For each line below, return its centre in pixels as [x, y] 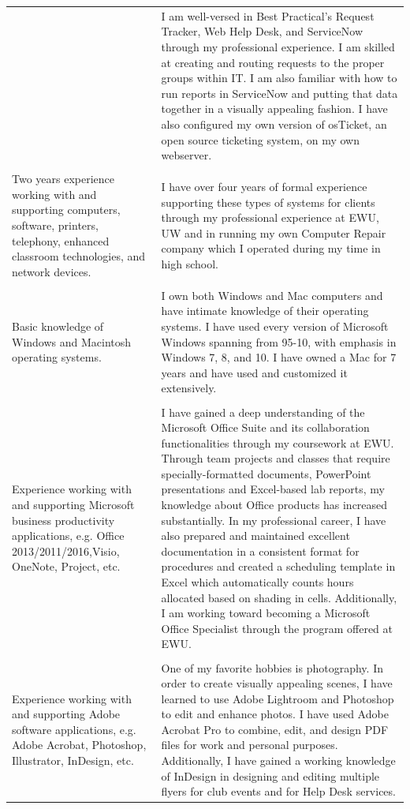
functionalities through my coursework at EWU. [278, 442]
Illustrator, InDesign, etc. [73, 760]
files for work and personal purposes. [250, 745]
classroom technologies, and [79, 256]
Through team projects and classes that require [276, 458]
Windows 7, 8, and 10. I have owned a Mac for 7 [279, 357]
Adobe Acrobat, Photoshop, [79, 745]
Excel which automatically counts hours [257, 582]
